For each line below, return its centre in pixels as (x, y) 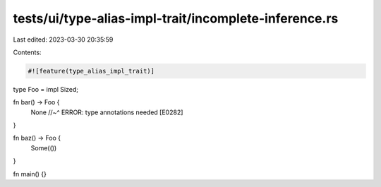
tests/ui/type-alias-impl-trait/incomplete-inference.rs (176, 18)
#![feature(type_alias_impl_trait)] (91, 71)
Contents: (27, 52)
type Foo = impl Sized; (46, 89)
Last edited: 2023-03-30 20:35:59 (63, 40)
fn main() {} (30, 174)
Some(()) (44, 147)
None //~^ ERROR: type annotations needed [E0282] (107, 112)
